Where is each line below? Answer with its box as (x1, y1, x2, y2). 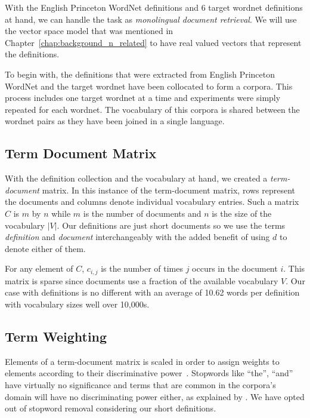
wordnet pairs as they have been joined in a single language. (5, 115, 225, 127)
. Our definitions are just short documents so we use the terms (57, 219, 286, 231)
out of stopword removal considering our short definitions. (5, 402, 216, 414)
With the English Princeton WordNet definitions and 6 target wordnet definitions (5, 1, 303, 13)
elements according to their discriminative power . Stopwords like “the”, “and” (5, 367, 293, 379)
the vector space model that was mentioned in (5, 24, 173, 37)
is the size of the (212, 207, 272, 219)
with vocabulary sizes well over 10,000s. (5, 297, 150, 310)
